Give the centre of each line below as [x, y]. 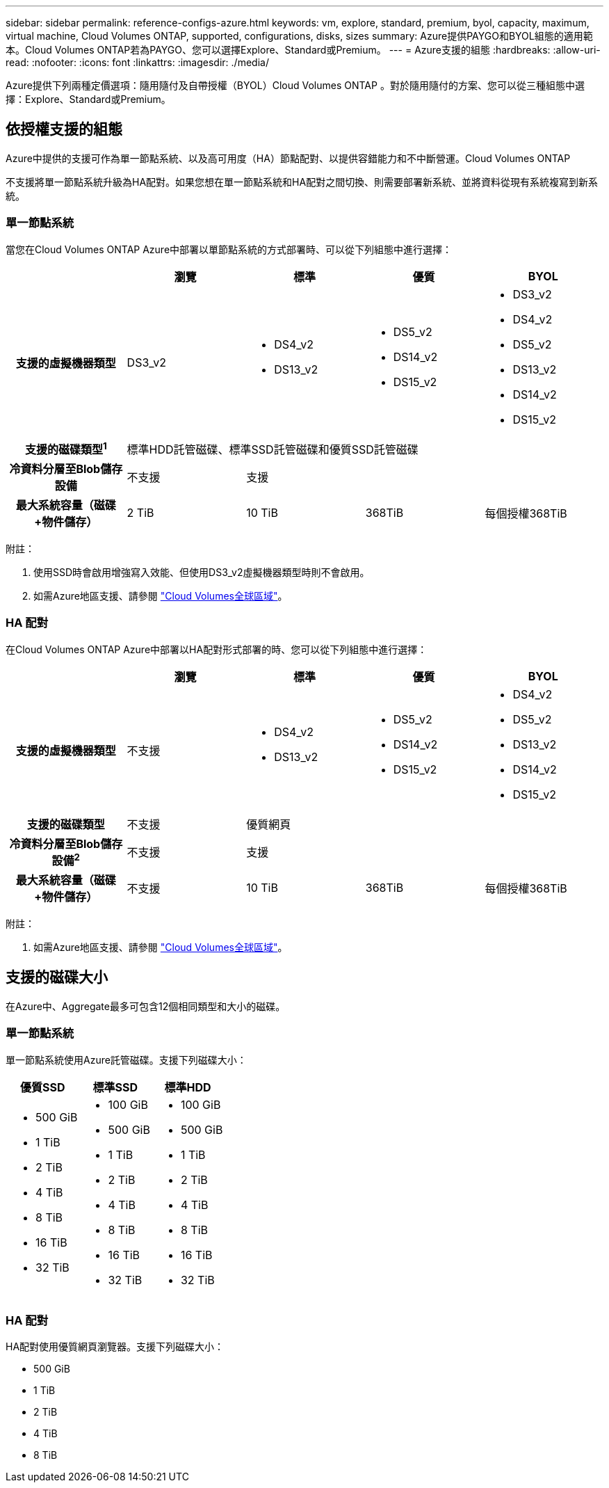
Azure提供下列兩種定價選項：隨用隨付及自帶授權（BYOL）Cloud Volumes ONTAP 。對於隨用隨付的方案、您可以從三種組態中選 [295, 85]
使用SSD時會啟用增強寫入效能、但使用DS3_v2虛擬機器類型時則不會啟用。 [202, 572]
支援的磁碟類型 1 [66, 448]
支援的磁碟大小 [57, 977]
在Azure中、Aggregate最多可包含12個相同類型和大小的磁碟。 [146, 1006]
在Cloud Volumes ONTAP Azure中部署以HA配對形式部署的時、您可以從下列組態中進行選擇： [217, 649]
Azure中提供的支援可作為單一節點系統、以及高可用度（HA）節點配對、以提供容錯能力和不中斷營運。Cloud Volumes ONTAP [288, 158]
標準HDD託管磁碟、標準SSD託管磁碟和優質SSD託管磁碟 [273, 449]
